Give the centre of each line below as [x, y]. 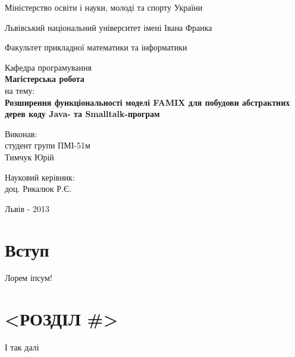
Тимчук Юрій [29, 157]
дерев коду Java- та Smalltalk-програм [82, 114]
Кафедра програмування [48, 67]
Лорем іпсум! [29, 278]
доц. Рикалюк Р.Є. [38, 189]
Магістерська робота [45, 79]
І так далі [22, 347]
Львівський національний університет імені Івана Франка [109, 27]
